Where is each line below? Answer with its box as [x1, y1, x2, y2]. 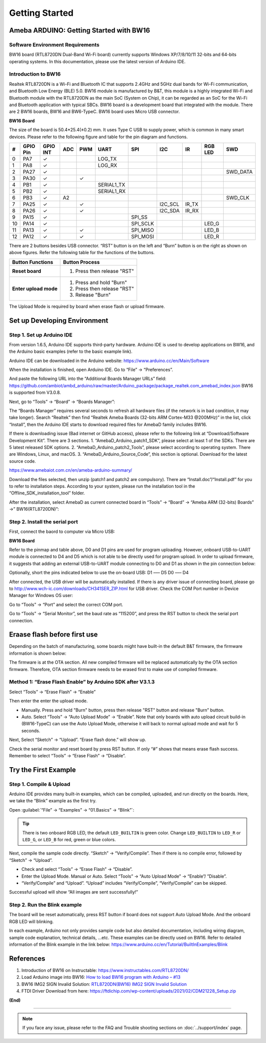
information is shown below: [9, 650, 66, 656]
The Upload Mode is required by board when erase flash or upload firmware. [9, 303, 165, 309]
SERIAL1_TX [98, 181, 126, 188]
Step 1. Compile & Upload [9, 781, 70, 787]
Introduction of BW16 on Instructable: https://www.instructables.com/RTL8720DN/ [21, 967, 189, 973]
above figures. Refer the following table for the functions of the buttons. [9, 250, 155, 256]
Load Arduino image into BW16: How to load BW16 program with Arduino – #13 [21, 974, 181, 980]
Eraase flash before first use [9, 631, 98, 639]
